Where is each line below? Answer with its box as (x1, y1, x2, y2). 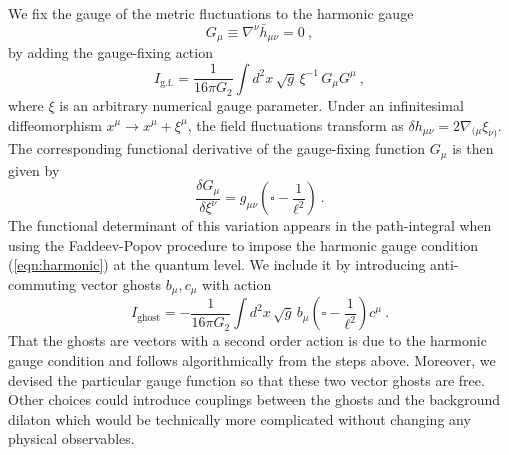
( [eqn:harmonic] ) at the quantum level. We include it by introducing (8, 254, 426, 275)
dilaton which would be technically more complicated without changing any (8, 408, 471, 429)
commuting (8, 274, 77, 295)
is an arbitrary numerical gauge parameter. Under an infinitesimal (59, 94, 464, 115)
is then (452, 138, 494, 159)
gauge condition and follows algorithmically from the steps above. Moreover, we (8, 350, 496, 371)
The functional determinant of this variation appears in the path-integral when (8, 215, 492, 236)
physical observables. (8, 428, 135, 449)
